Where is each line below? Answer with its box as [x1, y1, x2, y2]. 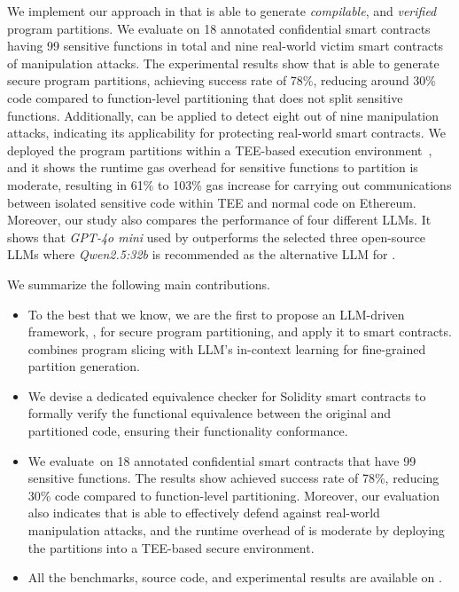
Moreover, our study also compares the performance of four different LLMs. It [7, 210, 432, 229]
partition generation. [27, 357, 140, 375]
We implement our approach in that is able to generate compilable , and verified [7, 2, 437, 20]
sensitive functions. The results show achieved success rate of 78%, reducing [27, 469, 440, 487]
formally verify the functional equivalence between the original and [27, 404, 392, 422]
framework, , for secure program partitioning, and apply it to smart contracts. [27, 322, 452, 341]
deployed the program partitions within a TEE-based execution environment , [7, 140, 432, 159]
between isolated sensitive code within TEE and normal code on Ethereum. [7, 193, 416, 211]
